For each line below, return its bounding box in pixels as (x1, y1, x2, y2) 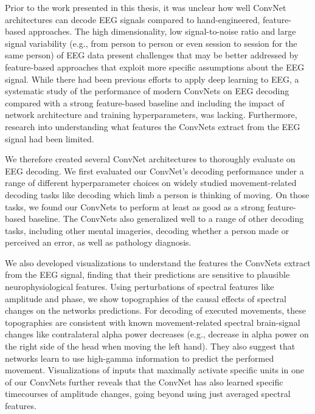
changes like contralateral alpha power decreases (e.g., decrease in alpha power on (5, 328, 309, 340)
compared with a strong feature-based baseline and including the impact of (5, 96, 285, 109)
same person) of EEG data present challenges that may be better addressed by (5, 49, 299, 61)
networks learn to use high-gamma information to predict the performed (5, 351, 274, 364)
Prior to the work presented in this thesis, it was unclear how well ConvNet (5, 1, 286, 13)
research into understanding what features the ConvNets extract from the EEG (5, 120, 300, 133)
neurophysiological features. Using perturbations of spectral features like (5, 280, 274, 293)
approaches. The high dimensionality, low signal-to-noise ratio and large (28, 25, 296, 38)
